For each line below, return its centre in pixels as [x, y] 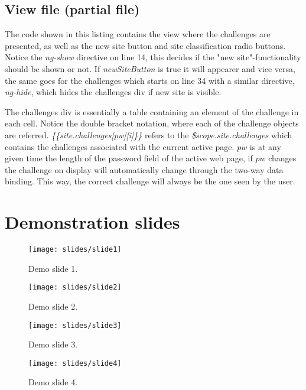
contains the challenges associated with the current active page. [120, 146]
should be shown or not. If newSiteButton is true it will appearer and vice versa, [150, 68]
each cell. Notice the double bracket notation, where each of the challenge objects [152, 123]
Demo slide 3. [53, 344]
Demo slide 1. [53, 268]
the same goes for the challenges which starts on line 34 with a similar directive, [150, 80]
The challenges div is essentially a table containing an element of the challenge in [152, 111]
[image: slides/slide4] [75, 363]
